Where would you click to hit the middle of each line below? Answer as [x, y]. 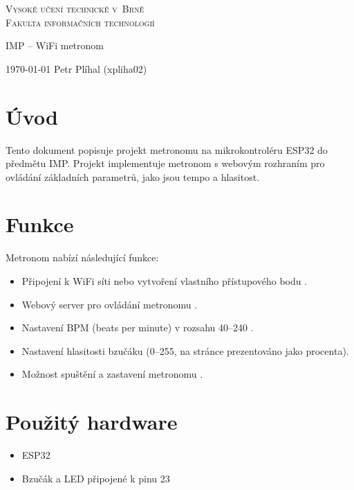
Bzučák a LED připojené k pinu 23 [96, 478]
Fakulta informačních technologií [80, 22]
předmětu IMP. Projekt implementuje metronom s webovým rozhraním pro [165, 163]
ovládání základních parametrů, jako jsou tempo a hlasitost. [133, 176]
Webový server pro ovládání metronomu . [110, 304]
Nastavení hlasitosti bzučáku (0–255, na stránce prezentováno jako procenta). [185, 350]
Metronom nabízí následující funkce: [82, 257]
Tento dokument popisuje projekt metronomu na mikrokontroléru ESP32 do [167, 149]
